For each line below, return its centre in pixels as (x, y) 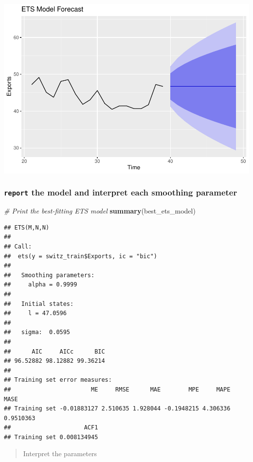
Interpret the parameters (60, 453)
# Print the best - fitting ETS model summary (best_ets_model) (100, 211)
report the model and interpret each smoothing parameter (121, 192)
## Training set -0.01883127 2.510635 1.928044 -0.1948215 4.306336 (117, 409)
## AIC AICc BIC (54, 351)
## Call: (18, 247)
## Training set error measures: (58, 380)
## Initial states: (39, 304)
